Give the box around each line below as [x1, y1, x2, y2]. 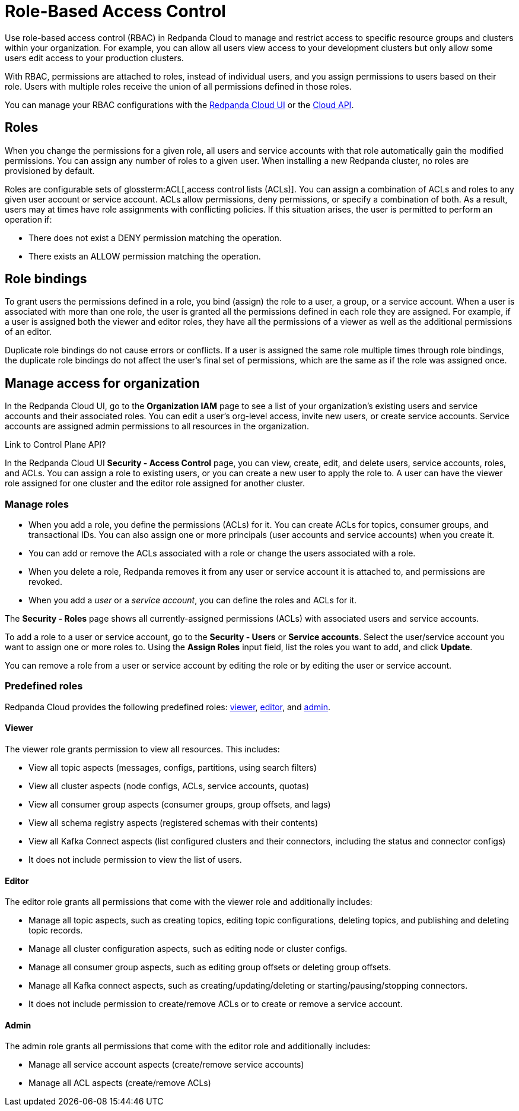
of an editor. [5, 327, 52, 337]
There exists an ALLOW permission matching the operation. [28, 251, 261, 261]
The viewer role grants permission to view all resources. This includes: [5, 744, 280, 754]
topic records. [28, 925, 83, 936]
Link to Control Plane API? [5, 439, 106, 450]
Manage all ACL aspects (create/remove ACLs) [28, 1078, 211, 1088]
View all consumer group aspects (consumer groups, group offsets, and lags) [28, 799, 331, 809]
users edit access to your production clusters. [5, 52, 184, 63]
